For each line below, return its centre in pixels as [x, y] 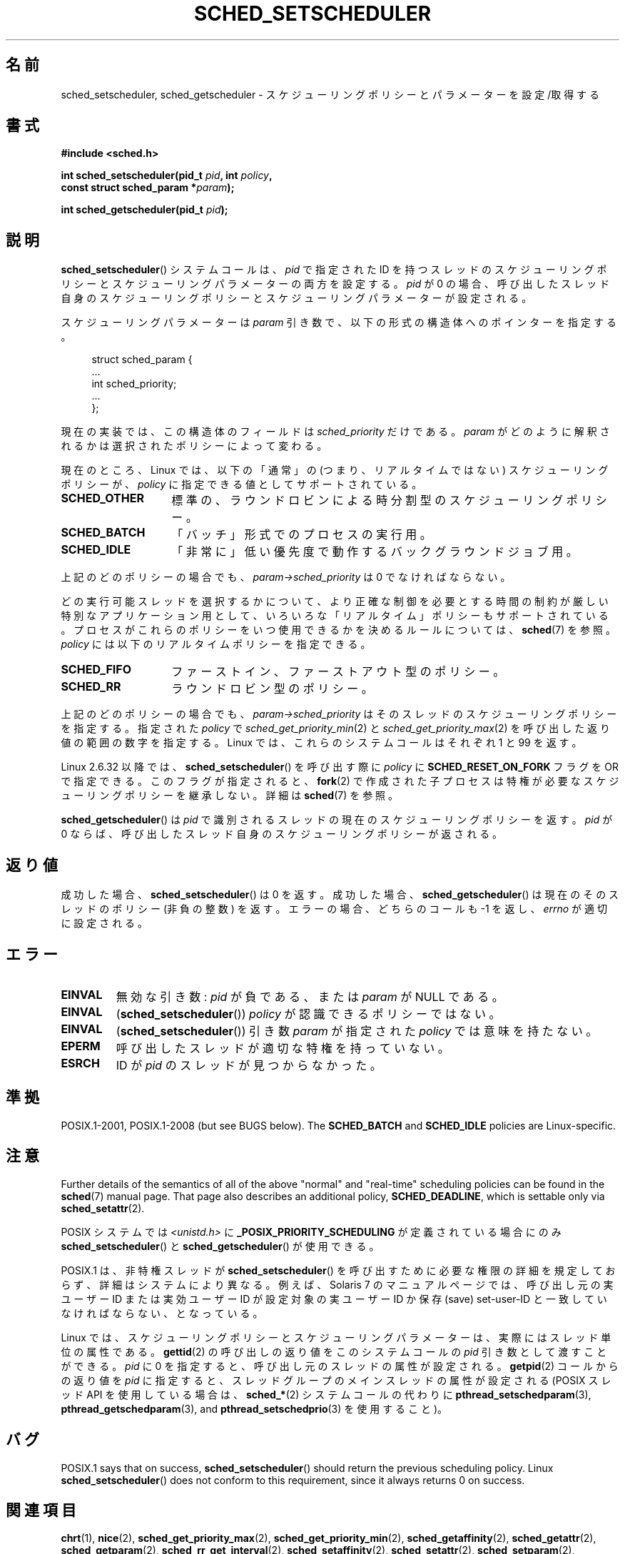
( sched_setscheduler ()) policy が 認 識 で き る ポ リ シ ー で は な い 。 [308, 1014]
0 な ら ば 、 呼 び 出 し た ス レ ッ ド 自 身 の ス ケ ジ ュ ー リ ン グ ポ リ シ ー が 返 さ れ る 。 [282, 834]
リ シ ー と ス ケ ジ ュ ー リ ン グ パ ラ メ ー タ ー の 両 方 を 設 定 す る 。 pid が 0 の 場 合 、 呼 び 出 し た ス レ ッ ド [335, 284]
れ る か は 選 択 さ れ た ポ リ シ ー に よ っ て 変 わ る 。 [194, 446]
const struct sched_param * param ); [148, 188]
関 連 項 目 [41, 1510]
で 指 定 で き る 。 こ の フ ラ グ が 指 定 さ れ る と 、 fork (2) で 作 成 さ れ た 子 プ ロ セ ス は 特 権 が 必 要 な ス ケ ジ [340, 781]
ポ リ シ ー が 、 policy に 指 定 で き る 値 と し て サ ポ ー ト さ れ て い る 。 [242, 484]
